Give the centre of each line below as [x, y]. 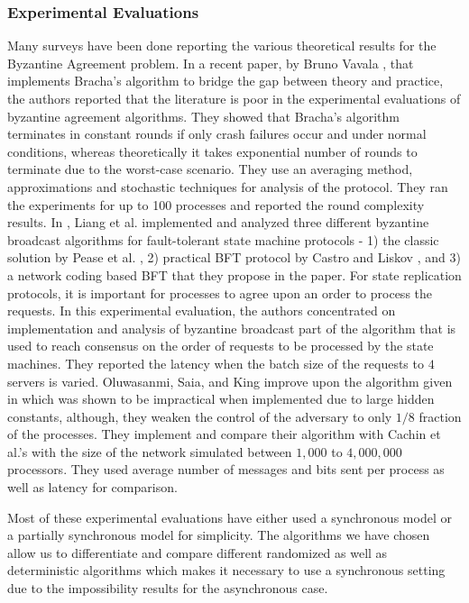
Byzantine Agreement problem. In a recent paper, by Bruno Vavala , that [211, 63]
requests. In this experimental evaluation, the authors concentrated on [202, 311]
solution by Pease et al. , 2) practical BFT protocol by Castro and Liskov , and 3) [234, 257]
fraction [440, 416]
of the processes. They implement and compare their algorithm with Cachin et [224, 434]
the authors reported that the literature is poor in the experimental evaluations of [234, 98]
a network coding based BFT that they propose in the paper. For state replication [234, 274]
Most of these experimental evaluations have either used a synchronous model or [230, 517]
